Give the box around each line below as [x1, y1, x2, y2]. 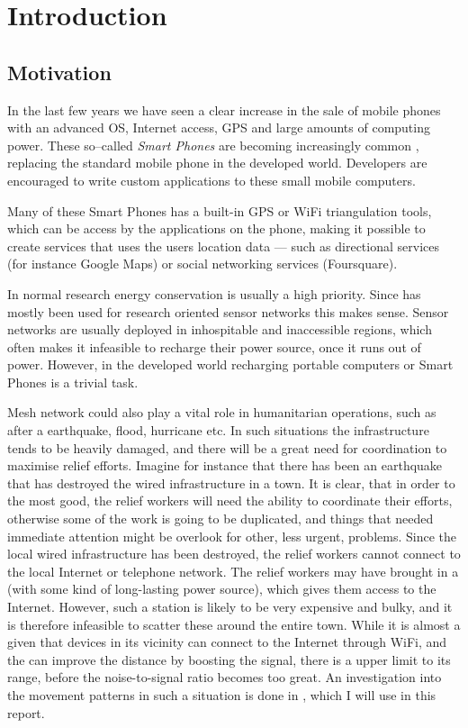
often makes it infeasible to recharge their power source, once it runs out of [7, 337, 421, 356]
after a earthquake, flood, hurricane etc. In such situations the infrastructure [7, 421, 429, 440]
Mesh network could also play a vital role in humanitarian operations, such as [7, 403, 436, 422]
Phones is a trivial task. [7, 372, 139, 391]
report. [7, 703, 45, 722]
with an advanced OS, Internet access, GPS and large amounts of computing [7, 118, 430, 137]
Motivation [7, 58, 112, 86]
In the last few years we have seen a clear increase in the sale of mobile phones [7, 100, 441, 119]
